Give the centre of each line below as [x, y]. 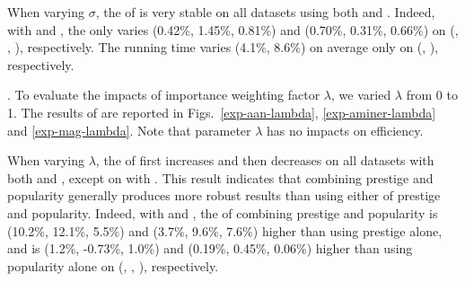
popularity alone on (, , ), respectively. [113, 265]
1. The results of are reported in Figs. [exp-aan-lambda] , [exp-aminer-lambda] [222, 112]
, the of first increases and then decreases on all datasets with [265, 160]
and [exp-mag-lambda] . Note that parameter [129, 130]
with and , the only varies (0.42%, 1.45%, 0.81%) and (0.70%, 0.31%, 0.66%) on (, [233, 29]
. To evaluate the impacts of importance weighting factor [164, 95]
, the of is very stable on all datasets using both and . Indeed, [265, 12]
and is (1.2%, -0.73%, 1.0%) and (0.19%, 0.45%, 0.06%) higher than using [210, 248]
